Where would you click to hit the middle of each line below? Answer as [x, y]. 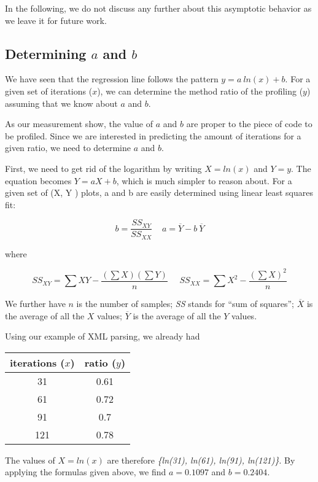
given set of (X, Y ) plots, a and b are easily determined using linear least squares [159, 192]
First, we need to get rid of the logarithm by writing [103, 168]
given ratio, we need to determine [68, 148]
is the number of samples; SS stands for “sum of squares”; [185, 303]
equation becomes [38, 180]
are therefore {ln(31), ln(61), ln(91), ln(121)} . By [201, 460]
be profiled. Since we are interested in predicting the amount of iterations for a [153, 135]
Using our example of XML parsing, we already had [103, 336]
